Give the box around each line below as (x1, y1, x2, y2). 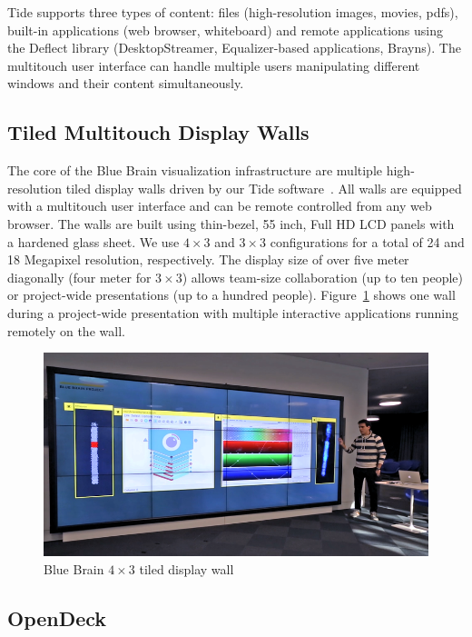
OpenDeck (7, 603, 107, 632)
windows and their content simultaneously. (7, 74, 244, 93)
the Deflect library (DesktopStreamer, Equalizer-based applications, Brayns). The (7, 38, 461, 57)
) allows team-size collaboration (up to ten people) (182, 267, 463, 286)
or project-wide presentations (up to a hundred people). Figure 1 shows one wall (7, 285, 456, 304)
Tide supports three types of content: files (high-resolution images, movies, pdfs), (7, 3, 458, 21)
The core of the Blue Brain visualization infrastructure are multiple (7, 161, 383, 180)
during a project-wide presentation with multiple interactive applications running (7, 303, 459, 322)
